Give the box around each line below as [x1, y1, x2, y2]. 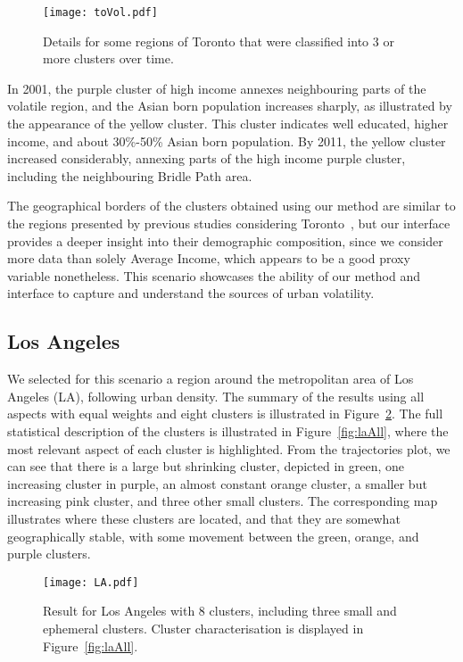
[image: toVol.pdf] [43, 6, 158, 19]
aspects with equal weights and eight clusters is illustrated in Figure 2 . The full [7, 404, 443, 423]
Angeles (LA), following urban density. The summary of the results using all [7, 386, 425, 405]
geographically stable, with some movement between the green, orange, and [7, 526, 419, 545]
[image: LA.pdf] [43, 575, 139, 589]
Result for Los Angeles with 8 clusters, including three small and [43, 601, 397, 620]
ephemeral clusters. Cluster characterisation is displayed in [43, 618, 364, 637]
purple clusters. [7, 544, 91, 563]
